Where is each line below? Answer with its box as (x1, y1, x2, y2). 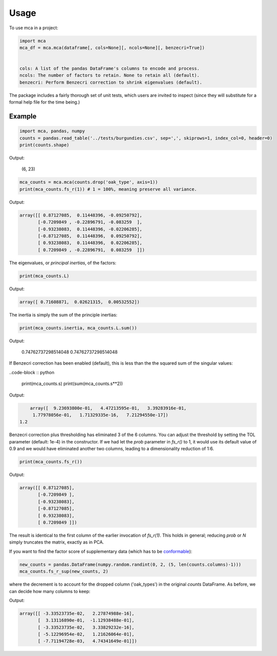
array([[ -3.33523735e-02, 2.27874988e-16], (19, 610, 135, 616)
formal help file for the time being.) (9, 99, 80, 105)
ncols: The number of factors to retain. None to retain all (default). (19, 72, 200, 78)
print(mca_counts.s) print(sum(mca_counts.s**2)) (21, 381, 123, 386)
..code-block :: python (9, 369, 54, 375)
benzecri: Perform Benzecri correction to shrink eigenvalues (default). (19, 79, 202, 85)
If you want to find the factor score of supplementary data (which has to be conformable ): (9, 548, 192, 554)
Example (9, 112, 37, 121)
